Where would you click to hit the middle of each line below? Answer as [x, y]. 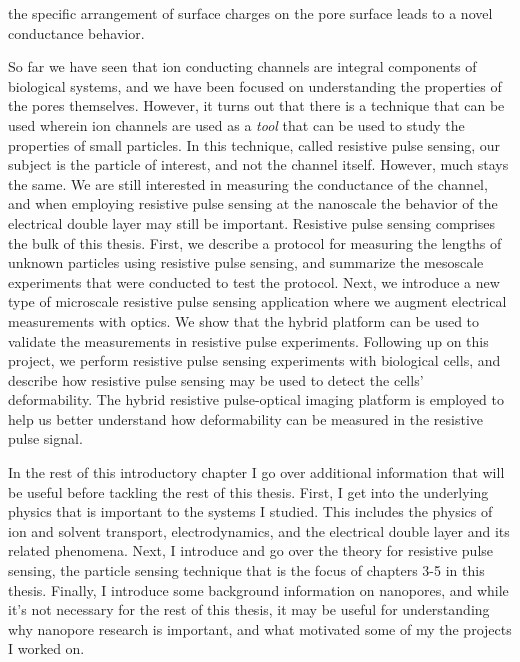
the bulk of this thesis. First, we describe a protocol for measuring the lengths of [255, 242]
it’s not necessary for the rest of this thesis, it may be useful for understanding [249, 609]
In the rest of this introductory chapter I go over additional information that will [256, 472]
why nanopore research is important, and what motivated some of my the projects [260, 628]
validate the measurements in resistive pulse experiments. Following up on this [248, 340]
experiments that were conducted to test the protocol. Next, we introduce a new [254, 281]
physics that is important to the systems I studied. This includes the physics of [250, 511]
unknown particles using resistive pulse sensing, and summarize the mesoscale [246, 262]
